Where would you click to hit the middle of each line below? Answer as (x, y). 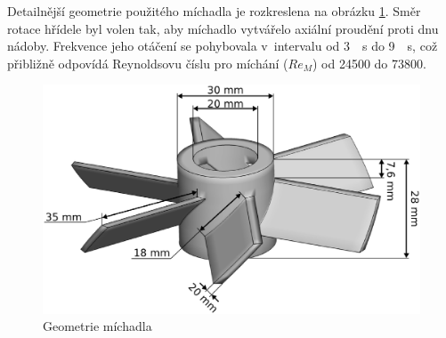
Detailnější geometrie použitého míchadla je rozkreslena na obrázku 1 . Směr (214, 11)
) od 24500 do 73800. (369, 63)
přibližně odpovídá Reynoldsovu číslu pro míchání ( (148, 63)
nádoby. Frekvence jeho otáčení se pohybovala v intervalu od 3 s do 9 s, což (223, 46)
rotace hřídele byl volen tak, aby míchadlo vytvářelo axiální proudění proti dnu (223, 28)
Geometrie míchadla (97, 326)
